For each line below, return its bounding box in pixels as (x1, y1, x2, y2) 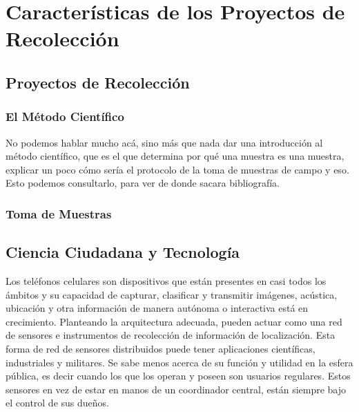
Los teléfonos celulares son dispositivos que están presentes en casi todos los (6, 273, 327, 288)
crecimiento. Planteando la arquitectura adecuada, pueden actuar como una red (6, 314, 342, 328)
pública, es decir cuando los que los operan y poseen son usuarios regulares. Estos (6, 368, 351, 383)
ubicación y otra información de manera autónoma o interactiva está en (6, 301, 309, 315)
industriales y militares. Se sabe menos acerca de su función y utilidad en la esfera (6, 355, 353, 369)
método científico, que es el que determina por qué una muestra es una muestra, (6, 149, 345, 163)
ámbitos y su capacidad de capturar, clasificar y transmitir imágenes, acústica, (6, 287, 338, 301)
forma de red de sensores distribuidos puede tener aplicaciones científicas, (6, 341, 316, 355)
